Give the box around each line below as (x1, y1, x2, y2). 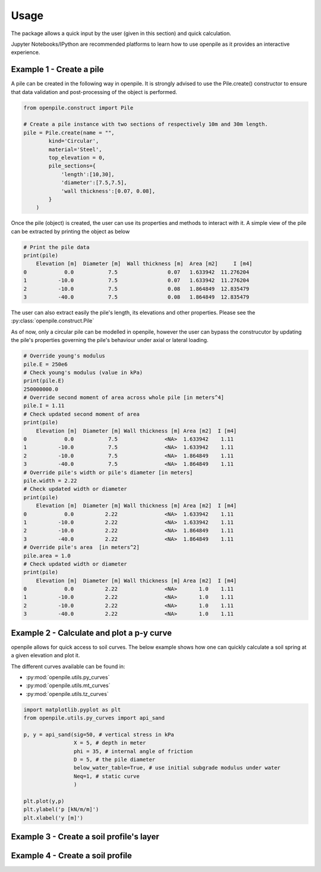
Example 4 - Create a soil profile (11, 851, 132, 861)
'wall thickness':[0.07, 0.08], (61, 187, 156, 195)
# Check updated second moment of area (23, 410, 140, 418)
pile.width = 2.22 (23, 478, 77, 484)
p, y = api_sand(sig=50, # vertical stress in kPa (23, 731, 175, 738)
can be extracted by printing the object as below (11, 228, 130, 235)
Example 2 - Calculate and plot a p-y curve (11, 628, 172, 638)
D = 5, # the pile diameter (73, 756, 156, 763)
